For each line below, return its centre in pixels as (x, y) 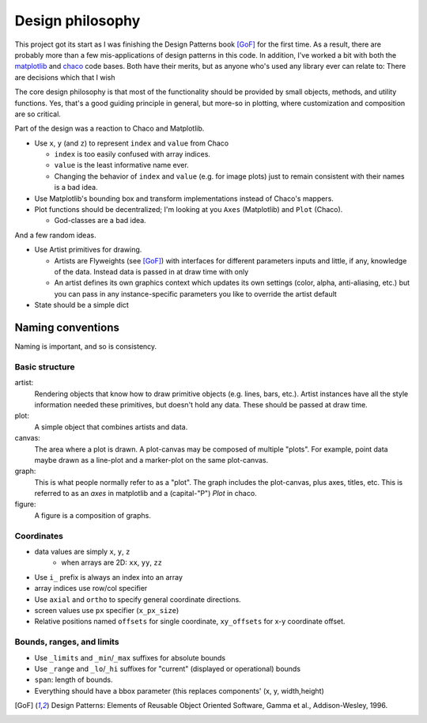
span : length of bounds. (74, 679)
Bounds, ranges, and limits (67, 642)
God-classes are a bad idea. (100, 221)
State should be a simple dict (82, 305)
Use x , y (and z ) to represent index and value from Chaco (132, 143)
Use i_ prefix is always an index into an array (109, 577)
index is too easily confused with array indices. (132, 154)
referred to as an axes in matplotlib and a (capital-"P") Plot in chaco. (145, 494)
